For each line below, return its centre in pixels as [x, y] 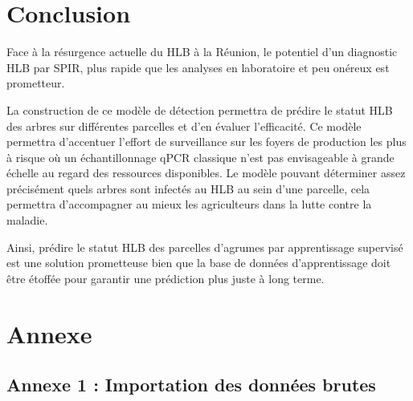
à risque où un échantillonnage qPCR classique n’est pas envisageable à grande [200, 157]
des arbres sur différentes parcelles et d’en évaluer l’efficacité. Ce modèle [184, 126]
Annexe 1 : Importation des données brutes [191, 385]
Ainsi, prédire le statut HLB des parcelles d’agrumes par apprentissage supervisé [205, 247]
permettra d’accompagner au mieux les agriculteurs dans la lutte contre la [189, 204]
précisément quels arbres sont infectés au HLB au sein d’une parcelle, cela [188, 188]
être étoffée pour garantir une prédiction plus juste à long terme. [166, 278]
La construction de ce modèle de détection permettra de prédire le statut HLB [200, 109]
